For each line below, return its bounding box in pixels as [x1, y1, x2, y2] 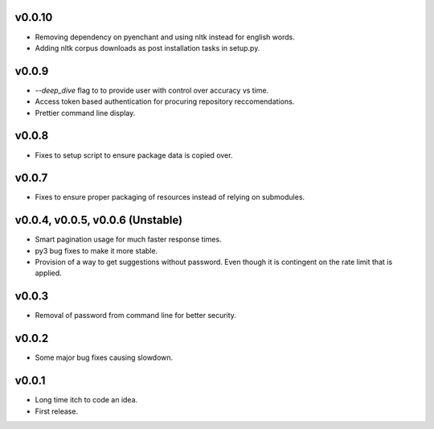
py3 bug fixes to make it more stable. [35, 245, 158, 255]
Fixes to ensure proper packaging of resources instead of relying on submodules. [35, 192, 305, 202]
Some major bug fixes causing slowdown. [35, 353, 174, 362]
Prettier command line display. [35, 108, 136, 118]
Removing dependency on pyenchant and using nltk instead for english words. [35, 32, 295, 42]
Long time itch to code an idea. [35, 395, 138, 405]
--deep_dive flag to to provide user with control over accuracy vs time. [35, 85, 269, 95]
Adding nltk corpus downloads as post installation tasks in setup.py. [35, 43, 260, 52]
